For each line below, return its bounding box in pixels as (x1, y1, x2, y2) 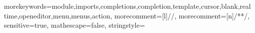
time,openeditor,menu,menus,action (4, 10, 110, 20)
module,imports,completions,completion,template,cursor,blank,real (51, 1, 251, 11)
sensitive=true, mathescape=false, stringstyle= (4, 20, 145, 30)
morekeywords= (4, 1, 52, 11)
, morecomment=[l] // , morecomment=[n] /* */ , (110, 10, 250, 20)
